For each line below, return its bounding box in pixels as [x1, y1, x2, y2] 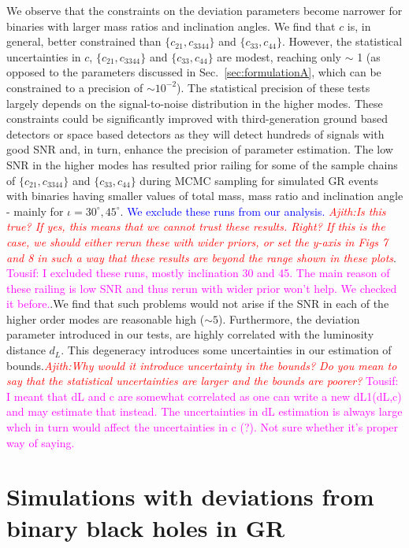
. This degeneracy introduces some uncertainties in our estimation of [61, 342, 392, 358]
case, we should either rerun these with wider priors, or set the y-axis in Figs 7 [6, 233, 389, 250]
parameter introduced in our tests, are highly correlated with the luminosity [6, 326, 374, 342]
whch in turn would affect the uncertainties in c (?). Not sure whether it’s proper [6, 419, 399, 435]
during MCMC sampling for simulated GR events [139, 172, 379, 188]
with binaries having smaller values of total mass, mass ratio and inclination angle [6, 187, 403, 204]
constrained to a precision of [6, 79, 143, 95]
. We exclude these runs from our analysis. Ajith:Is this [120, 202, 386, 219]
